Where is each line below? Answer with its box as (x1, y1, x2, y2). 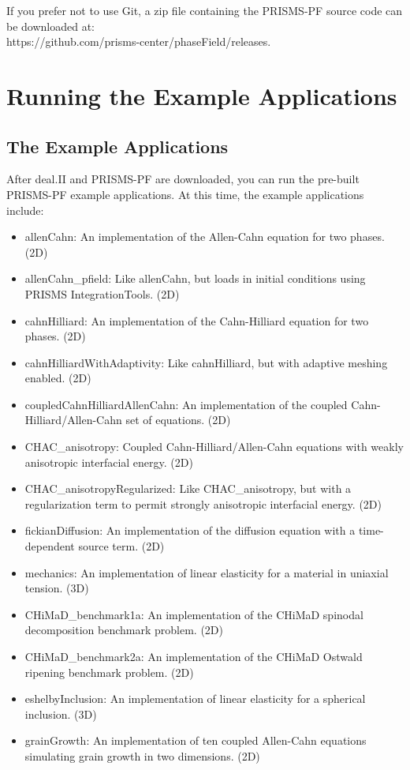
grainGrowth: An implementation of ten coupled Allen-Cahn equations (24, 732, 367, 749)
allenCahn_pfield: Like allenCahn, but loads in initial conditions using (24, 270, 366, 287)
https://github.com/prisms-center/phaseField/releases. (6, 33, 271, 50)
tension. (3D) (24, 580, 89, 596)
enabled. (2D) (24, 370, 91, 386)
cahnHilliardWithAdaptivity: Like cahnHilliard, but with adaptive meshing (24, 354, 388, 370)
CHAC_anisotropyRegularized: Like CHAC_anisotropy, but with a (24, 480, 352, 497)
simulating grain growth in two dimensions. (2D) (24, 747, 260, 764)
